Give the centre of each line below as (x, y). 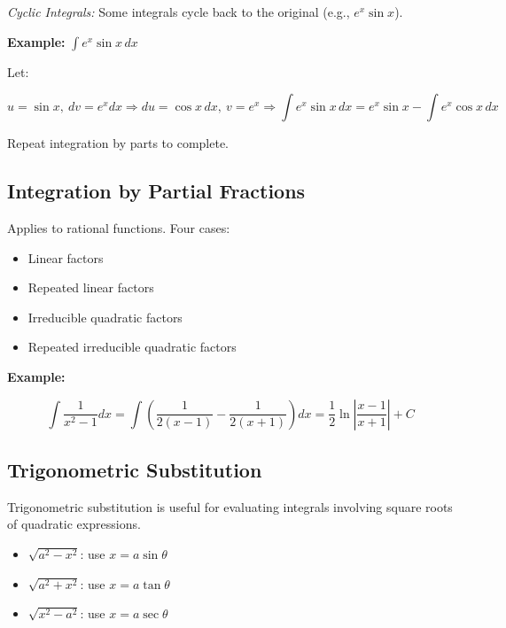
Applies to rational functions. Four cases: (119, 227)
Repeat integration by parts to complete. (118, 143)
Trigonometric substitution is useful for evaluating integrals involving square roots (230, 506)
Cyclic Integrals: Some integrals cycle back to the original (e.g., (179, 12)
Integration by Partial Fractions (156, 191)
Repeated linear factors (91, 287)
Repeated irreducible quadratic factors (132, 347)
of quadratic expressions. (74, 524)
